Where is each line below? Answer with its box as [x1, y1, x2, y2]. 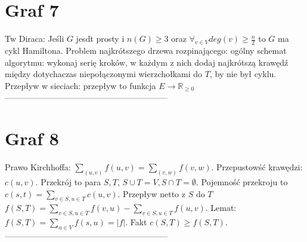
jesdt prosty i [76, 32, 125, 45]
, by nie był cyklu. [209, 68, 277, 80]
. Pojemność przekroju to [196, 175, 288, 188]
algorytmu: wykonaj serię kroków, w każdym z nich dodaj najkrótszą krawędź [5, 56, 289, 68]
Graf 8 [5, 126, 59, 151]
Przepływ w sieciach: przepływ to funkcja [5, 79, 156, 91]
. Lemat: [205, 201, 237, 214]
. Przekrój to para [35, 175, 101, 188]
